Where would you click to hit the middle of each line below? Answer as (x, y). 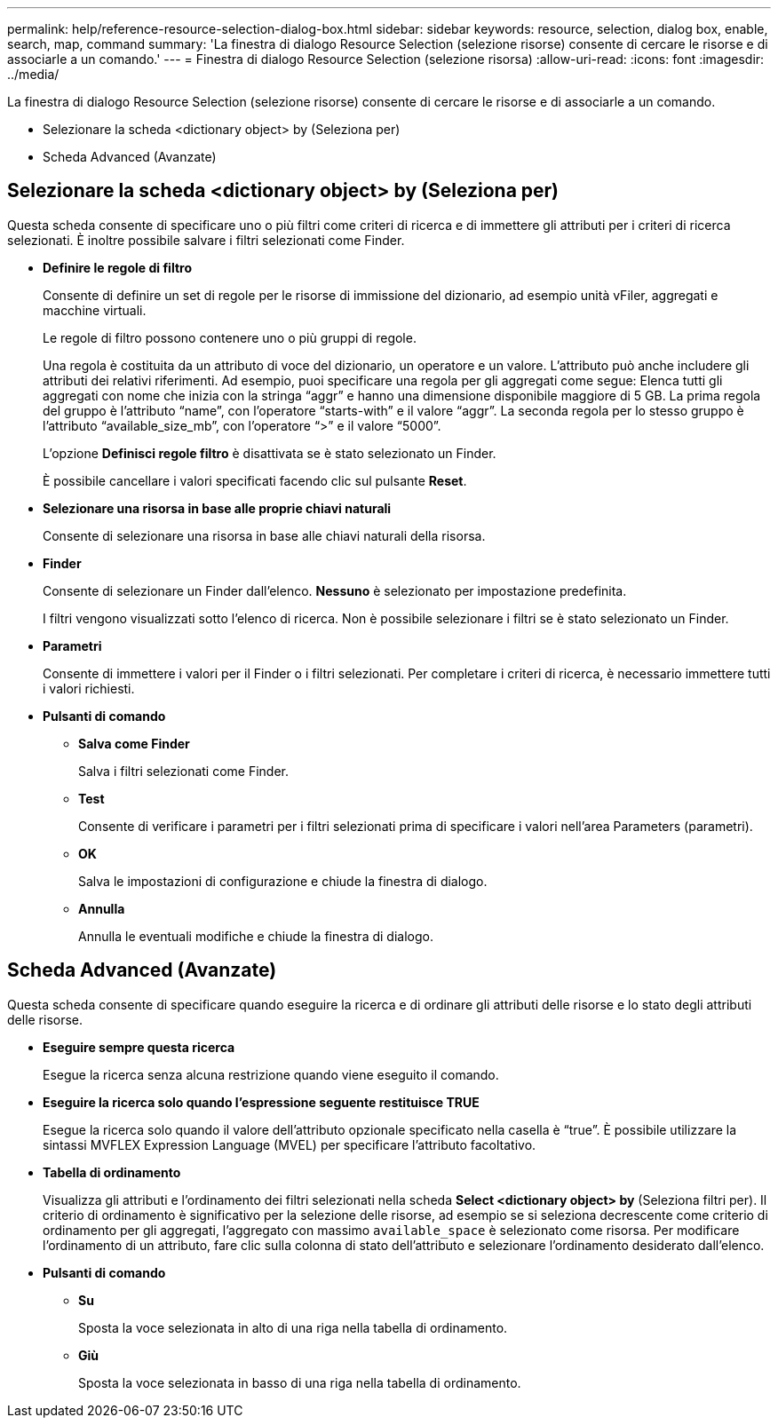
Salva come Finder (134, 743)
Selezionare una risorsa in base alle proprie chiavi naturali (217, 508)
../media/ (33, 74)
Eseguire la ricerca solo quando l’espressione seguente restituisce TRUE (261, 1102)
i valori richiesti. (89, 688)
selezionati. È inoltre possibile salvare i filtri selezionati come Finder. (206, 240)
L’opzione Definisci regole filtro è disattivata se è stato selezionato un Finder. (270, 453)
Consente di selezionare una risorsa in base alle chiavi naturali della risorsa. (264, 535)
